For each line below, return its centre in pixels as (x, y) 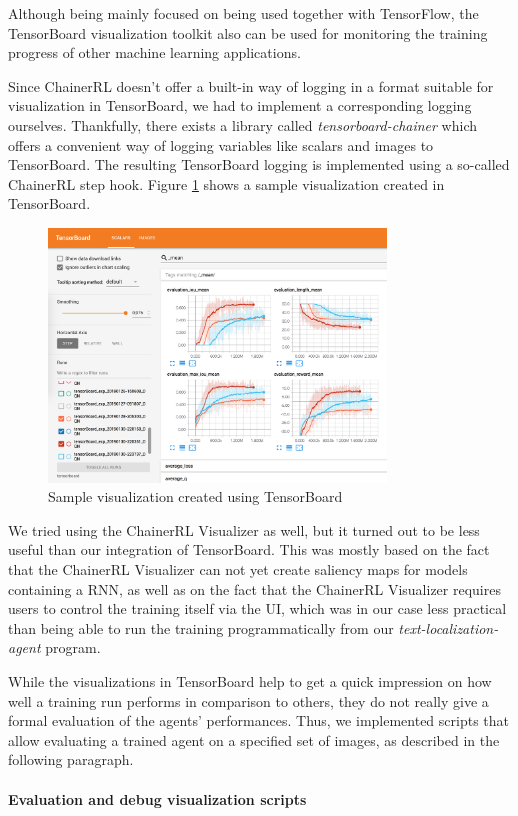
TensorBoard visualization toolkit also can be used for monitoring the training (248, 32)
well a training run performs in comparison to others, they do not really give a (248, 700)
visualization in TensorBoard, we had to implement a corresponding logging (240, 105)
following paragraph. (71, 759)
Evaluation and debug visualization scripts (157, 798)
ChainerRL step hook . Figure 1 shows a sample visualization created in (226, 183)
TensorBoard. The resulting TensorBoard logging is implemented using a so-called (259, 164)
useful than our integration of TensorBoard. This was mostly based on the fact (249, 549)
